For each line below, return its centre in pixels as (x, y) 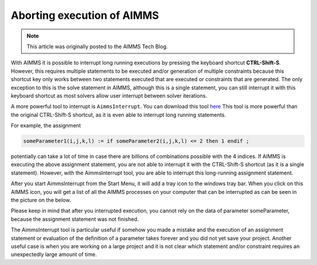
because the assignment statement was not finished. (75, 219)
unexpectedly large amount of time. (54, 254)
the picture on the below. (41, 200)
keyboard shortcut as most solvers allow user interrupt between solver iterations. (109, 95)
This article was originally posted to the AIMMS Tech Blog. (97, 46)
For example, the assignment (46, 126)
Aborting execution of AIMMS (85, 15)
